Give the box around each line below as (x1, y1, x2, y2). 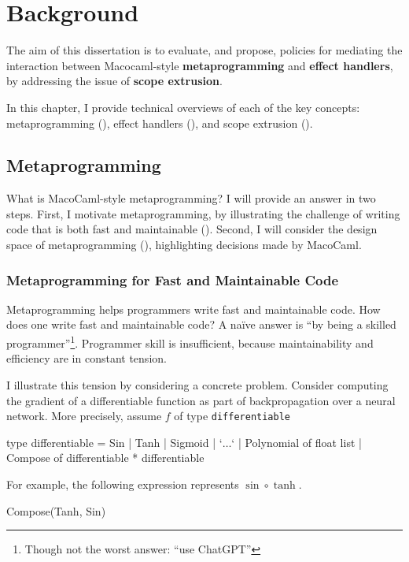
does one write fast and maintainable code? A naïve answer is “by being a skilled (6, 316, 396, 333)
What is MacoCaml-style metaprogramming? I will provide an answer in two (6, 190, 376, 207)
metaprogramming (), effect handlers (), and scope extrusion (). (6, 114, 313, 131)
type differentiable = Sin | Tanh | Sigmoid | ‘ (6, 434, 223, 450)
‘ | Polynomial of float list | (231, 434, 362, 450)
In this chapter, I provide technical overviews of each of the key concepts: (6, 99, 360, 115)
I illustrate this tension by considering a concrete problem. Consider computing (6, 376, 389, 393)
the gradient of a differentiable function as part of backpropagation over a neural (6, 392, 396, 408)
